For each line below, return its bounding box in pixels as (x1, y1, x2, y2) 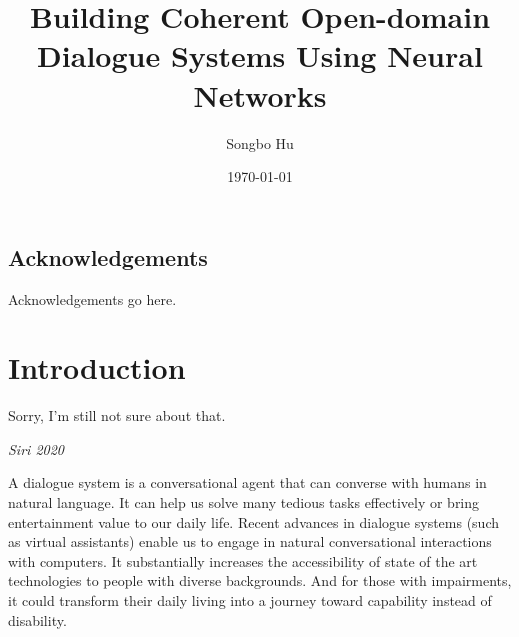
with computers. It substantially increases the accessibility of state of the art (8, 550, 478, 571)
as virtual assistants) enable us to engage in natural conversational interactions (8, 531, 492, 552)
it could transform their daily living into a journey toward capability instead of (8, 589, 492, 610)
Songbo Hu (226, 132, 294, 153)
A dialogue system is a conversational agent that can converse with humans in (8, 472, 487, 493)
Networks (193, 74, 327, 115)
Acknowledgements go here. (8, 288, 177, 309)
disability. (8, 609, 67, 630)
